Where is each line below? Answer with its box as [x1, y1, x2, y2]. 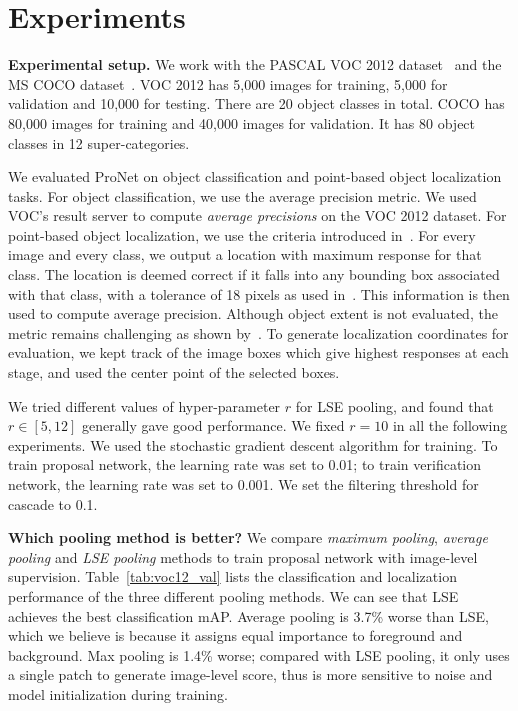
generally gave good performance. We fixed [81, 415, 345, 436]
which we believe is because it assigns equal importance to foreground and [8, 625, 463, 646]
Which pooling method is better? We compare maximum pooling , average [8, 527, 488, 548]
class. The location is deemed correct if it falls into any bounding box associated [8, 264, 500, 285]
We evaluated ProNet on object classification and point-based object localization [8, 166, 502, 187]
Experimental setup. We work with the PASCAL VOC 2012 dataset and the [8, 54, 502, 75]
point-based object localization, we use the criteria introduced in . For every [8, 224, 476, 245]
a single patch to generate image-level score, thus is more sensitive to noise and [8, 664, 493, 685]
